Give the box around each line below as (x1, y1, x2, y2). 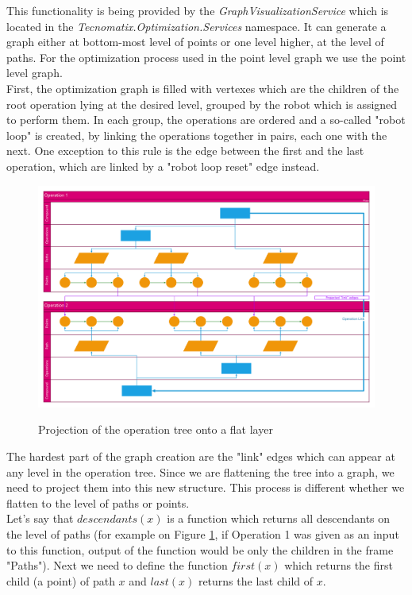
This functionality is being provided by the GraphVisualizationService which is (6, 2, 389, 18)
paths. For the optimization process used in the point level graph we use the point (6, 48, 406, 65)
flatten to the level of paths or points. (6, 494, 190, 511)
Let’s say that (6, 510, 74, 527)
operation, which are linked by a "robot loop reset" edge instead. (6, 157, 320, 174)
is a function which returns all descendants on (167, 510, 391, 527)
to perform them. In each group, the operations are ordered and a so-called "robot (6, 111, 406, 128)
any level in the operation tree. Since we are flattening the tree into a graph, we (6, 463, 395, 480)
